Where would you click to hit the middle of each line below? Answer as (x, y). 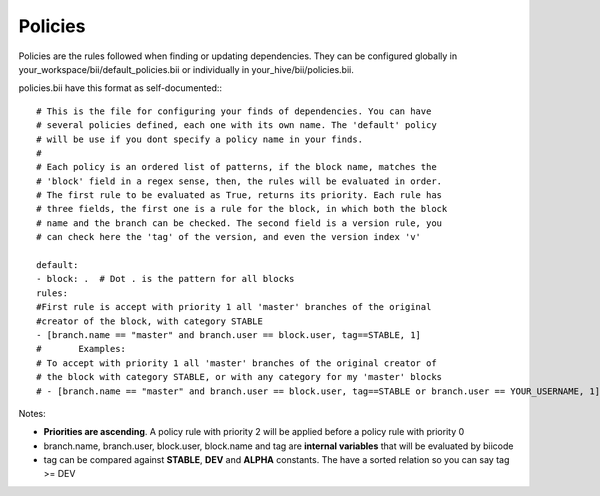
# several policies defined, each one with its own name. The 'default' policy (236, 125)
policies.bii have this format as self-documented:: (120, 88)
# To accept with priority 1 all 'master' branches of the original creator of (236, 363)
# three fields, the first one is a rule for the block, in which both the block (242, 209)
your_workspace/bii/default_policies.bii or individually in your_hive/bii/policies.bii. (186, 69)
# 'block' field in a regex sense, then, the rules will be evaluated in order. (239, 181)
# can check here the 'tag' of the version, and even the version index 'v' (229, 237)
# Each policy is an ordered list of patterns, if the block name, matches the (236, 167)
